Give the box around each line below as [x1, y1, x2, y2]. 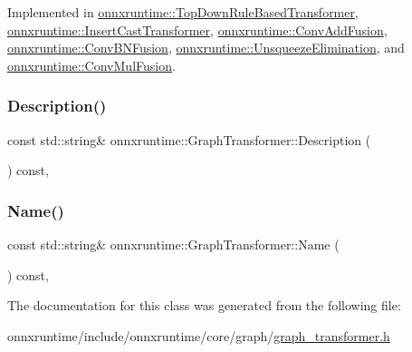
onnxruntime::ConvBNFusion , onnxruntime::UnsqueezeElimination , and [7, 38, 405, 57]
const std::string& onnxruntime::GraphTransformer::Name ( [7, 235, 340, 253]
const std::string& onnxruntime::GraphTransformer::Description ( [7, 130, 371, 149]
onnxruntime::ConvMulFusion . [7, 55, 176, 74]
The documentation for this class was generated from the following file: [7, 296, 401, 315]
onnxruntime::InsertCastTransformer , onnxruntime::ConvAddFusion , [7, 20, 388, 39]
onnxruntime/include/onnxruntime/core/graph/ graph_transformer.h [7, 326, 390, 345]
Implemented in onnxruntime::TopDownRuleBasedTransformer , [7, 3, 359, 21]
